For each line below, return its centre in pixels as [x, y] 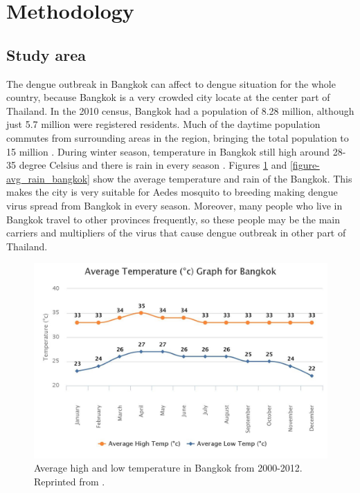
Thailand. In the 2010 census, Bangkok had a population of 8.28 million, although [180, 110]
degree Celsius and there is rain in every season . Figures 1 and [153, 165]
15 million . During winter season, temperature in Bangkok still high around [168, 151]
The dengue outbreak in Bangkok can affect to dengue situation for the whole [171, 83]
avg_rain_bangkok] [48, 178]
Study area [46, 54]
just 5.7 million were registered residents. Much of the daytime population [163, 124]
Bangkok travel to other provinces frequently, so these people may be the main [173, 219]
